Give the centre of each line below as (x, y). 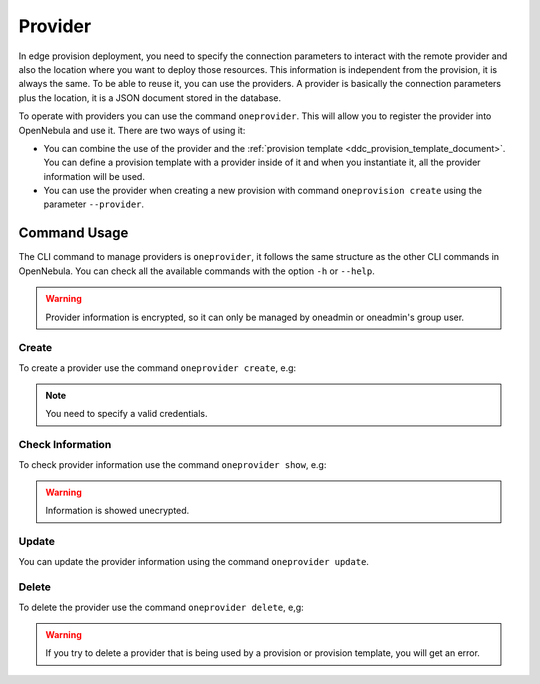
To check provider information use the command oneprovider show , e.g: (172, 464)
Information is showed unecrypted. (117, 511)
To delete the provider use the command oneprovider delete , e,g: (161, 607)
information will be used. (94, 176)
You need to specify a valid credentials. (127, 414)
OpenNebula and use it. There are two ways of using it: (132, 130)
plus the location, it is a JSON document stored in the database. (150, 97)
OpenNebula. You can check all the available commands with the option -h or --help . (196, 271)
